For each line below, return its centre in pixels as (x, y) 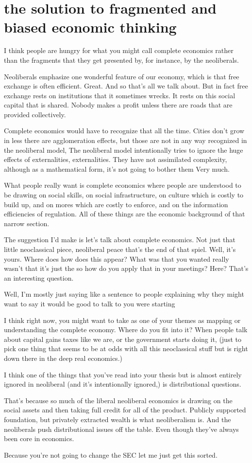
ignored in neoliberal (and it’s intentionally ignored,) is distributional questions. (123, 384)
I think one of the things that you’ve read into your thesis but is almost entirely (123, 374)
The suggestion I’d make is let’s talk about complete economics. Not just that (120, 240)
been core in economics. (39, 438)
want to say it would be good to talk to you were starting (90, 303)
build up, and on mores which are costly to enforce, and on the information (116, 204)
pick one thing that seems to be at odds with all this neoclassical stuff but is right (126, 348)
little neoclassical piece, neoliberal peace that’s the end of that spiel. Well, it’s (120, 249)
